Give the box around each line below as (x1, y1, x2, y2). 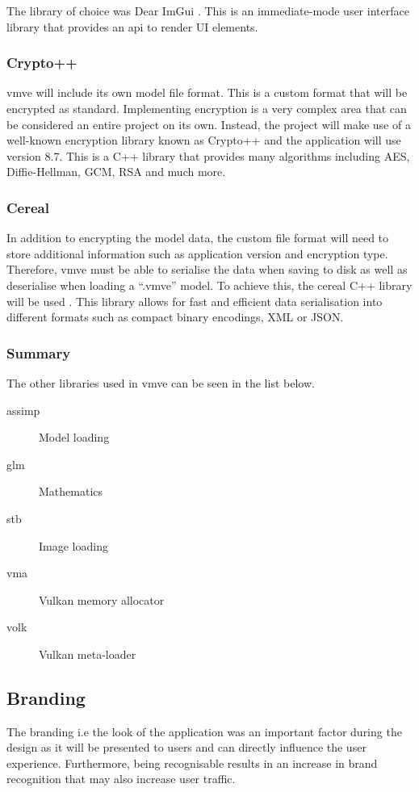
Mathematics (39, 483, 103, 500)
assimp (6, 401, 40, 418)
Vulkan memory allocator (39, 591, 165, 608)
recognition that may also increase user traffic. (6, 770, 236, 787)
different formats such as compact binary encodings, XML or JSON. (6, 308, 344, 325)
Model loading (39, 429, 110, 446)
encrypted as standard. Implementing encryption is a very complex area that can (6, 100, 407, 116)
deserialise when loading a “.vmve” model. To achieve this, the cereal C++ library (6, 276, 413, 293)
